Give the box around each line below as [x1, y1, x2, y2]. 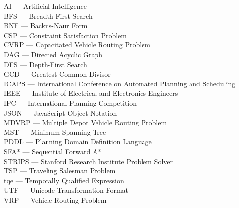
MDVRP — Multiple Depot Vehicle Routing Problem [4, 117, 167, 127]
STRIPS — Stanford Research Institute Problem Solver [4, 156, 173, 166]
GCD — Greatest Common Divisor [4, 69, 111, 79]
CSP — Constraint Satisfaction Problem [4, 30, 127, 40]
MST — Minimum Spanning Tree [4, 126, 106, 137]
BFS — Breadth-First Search [4, 10, 93, 21]
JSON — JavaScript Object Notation [4, 107, 117, 118]
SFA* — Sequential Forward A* [4, 146, 101, 156]
